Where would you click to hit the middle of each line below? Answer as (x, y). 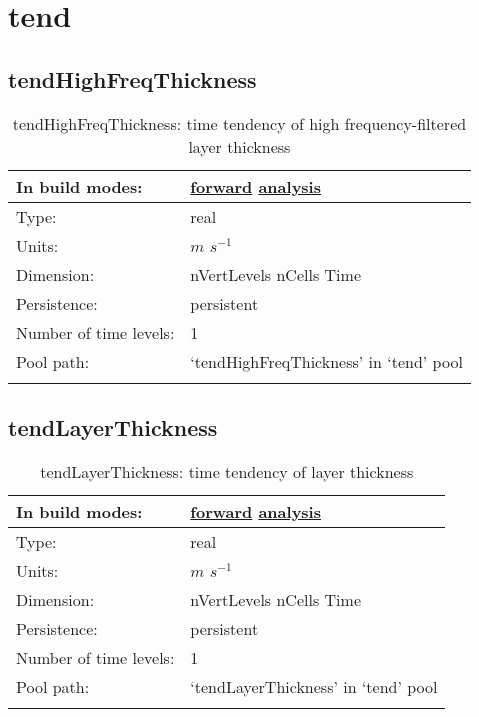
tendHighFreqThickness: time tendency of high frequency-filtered (239, 123)
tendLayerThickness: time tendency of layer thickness (227, 471)
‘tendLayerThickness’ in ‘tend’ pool (314, 686)
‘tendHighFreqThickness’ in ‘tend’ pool (326, 361)
